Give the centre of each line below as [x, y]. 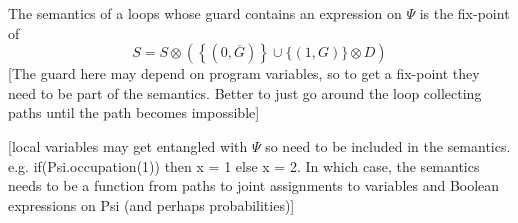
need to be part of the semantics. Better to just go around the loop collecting [245, 92]
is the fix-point [464, 13]
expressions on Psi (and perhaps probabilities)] [151, 204]
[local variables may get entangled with [128, 145]
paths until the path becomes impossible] [134, 112]
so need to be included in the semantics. [388, 145]
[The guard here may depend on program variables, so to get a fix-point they [244, 73]
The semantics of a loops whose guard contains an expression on [205, 13]
